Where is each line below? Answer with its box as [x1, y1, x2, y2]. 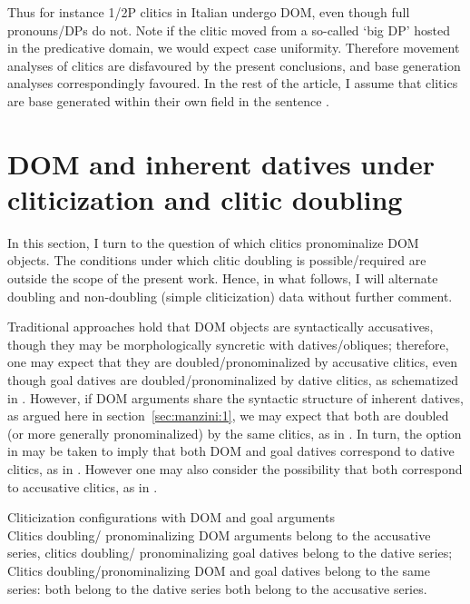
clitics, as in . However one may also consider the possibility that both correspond [7, 460, 463, 478]
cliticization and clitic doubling [7, 180, 403, 217]
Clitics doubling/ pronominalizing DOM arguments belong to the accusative [7, 525, 431, 544]
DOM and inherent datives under [7, 144, 436, 182]
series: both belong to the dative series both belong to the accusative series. [7, 579, 427, 598]
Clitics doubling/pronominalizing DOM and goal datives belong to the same [7, 560, 431, 579]
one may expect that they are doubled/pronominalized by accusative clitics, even [7, 352, 458, 371]
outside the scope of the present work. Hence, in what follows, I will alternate [7, 269, 438, 288]
